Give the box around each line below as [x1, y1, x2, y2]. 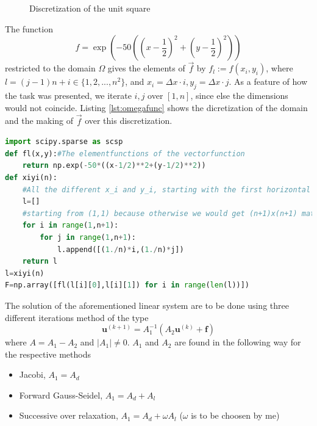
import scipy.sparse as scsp [5, 137, 123, 146]
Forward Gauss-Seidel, [19, 388, 103, 401]
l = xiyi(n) [5, 269, 45, 278]
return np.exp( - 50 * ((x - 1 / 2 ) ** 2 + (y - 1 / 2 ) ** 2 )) [22, 161, 206, 170]
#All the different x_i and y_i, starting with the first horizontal [22, 185, 311, 194]
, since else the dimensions [190, 89, 288, 102]
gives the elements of [107, 62, 185, 74]
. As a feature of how [229, 75, 307, 88]
